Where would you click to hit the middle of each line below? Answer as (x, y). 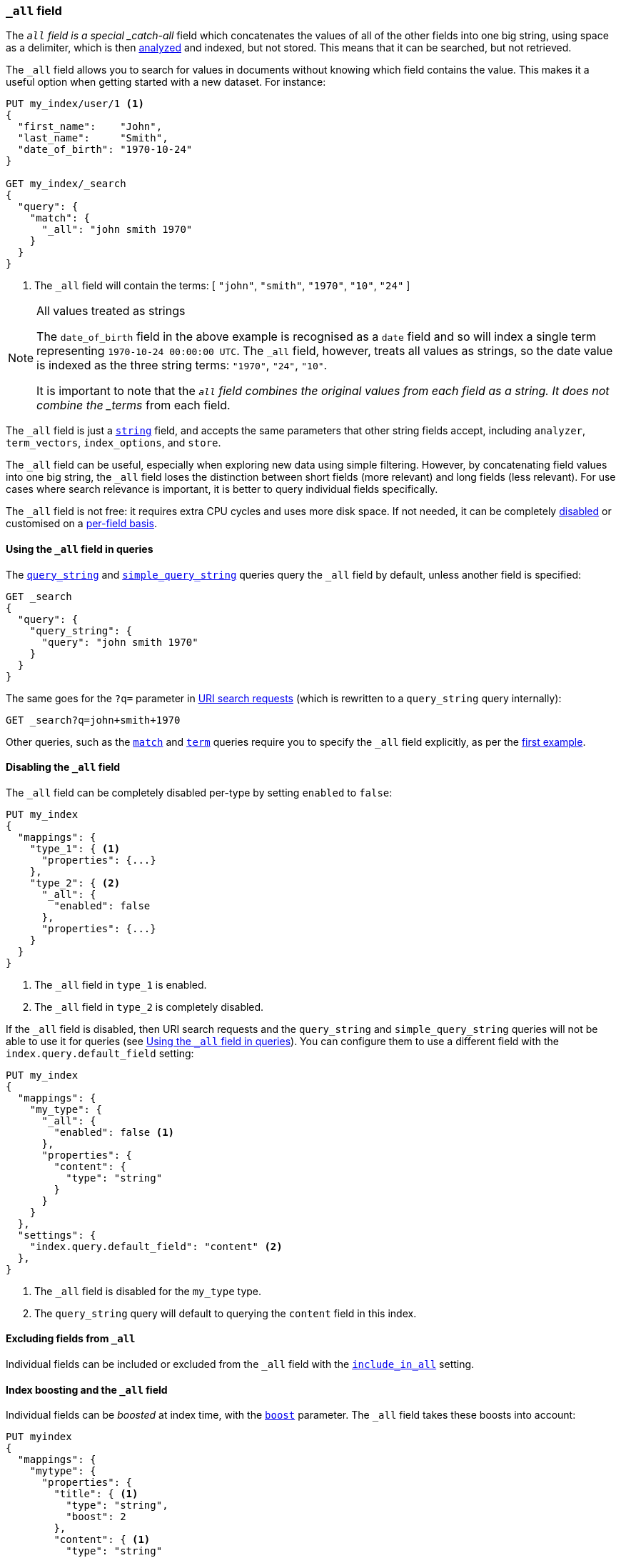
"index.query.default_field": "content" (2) (156, 1246)
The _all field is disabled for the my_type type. (148, 1291)
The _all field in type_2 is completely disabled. (149, 1007)
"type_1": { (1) (75, 848)
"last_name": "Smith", (93, 138)
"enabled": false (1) (114, 1132)
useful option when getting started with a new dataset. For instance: (166, 82)
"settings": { (57, 1235)
